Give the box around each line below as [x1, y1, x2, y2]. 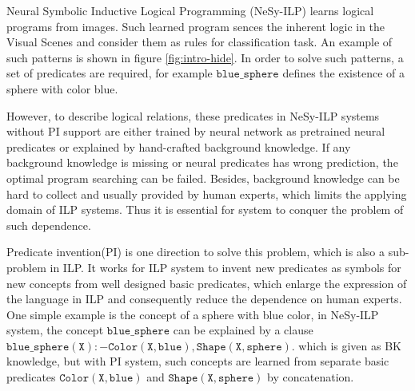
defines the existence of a [282, 65, 405, 81]
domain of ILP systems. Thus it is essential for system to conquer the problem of [6, 201, 404, 218]
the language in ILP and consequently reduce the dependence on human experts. [6, 290, 402, 307]
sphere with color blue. [6, 80, 118, 97]
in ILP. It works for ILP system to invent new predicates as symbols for [50, 259, 401, 275]
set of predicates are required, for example [6, 65, 213, 81]
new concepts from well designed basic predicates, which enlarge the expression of [6, 274, 407, 291]
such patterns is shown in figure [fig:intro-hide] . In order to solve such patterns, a [6, 49, 404, 65]
